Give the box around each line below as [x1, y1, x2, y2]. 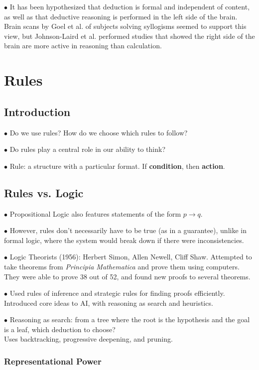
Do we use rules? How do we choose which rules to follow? [9, 127, 188, 137]
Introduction [4, 104, 71, 119]
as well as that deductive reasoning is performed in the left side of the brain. [4, 11, 238, 21]
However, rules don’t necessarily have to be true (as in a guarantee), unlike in [9, 225, 247, 236]
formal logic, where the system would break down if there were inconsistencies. [4, 235, 244, 245]
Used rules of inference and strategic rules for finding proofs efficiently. [9, 288, 225, 298]
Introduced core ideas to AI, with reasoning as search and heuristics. [4, 297, 213, 308]
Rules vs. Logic [4, 185, 84, 200]
